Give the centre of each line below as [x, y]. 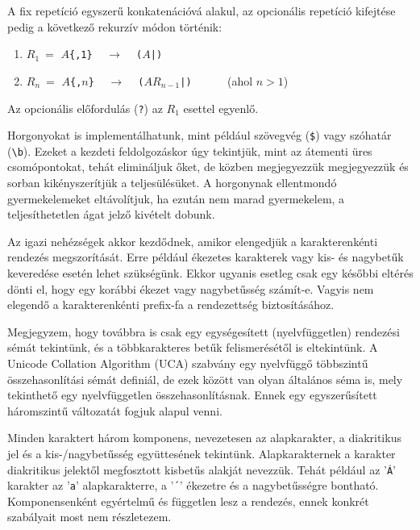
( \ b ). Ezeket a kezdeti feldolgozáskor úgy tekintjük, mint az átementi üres [190, 150]
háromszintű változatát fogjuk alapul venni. [115, 410]
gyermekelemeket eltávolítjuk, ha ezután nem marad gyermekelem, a [176, 198]
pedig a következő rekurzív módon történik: [115, 26]
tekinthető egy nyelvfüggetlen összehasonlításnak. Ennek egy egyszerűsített [192, 395]
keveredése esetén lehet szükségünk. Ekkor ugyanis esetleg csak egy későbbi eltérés [210, 273]
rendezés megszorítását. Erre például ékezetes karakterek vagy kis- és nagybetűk [206, 257]
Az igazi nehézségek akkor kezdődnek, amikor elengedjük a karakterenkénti [193, 241]
